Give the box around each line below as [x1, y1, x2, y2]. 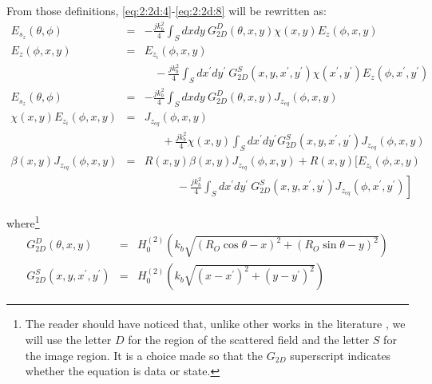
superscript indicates [290, 346, 391, 363]
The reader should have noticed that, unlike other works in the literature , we [25, 315, 406, 332]
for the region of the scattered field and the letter [128, 331, 370, 347]
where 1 [6, 212, 40, 231]
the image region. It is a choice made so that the [25, 346, 264, 363]
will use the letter [25, 331, 112, 347]
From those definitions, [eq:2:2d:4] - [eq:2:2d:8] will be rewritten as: [6, 2, 327, 18]
